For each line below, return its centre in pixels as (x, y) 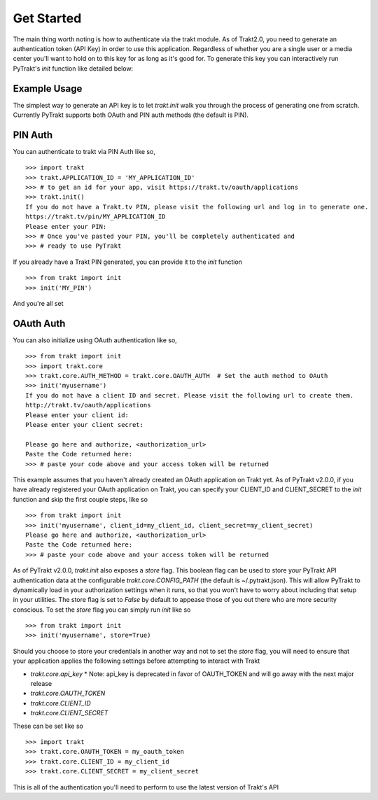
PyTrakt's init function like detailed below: (73, 68)
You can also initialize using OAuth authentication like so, (95, 340)
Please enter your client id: (77, 415)
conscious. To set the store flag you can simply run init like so (102, 610)
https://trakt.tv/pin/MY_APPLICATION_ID (96, 217)
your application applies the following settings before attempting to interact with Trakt (136, 661)
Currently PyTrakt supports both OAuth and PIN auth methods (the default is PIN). (131, 115)
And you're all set (38, 303)
